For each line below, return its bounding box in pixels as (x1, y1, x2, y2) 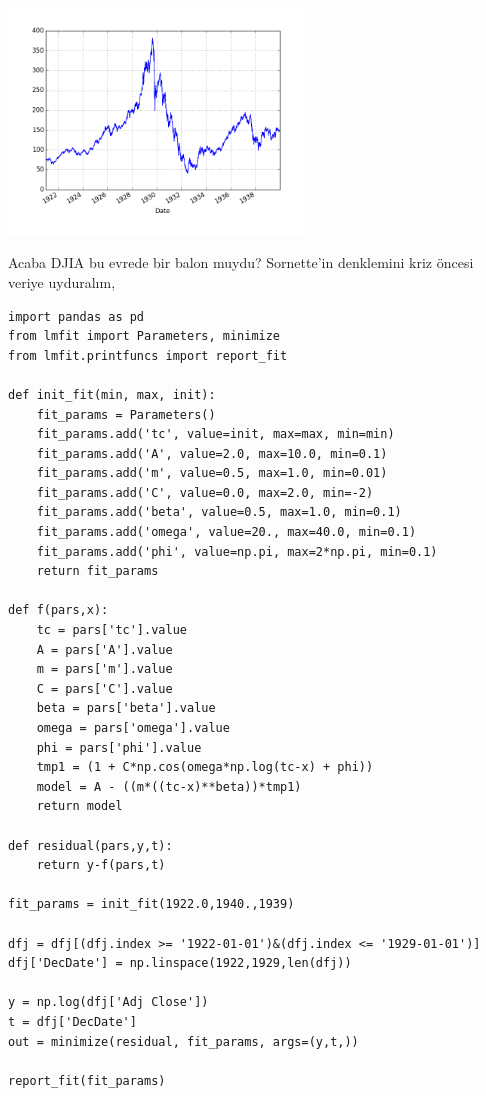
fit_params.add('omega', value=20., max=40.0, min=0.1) (36, 525, 417, 540)
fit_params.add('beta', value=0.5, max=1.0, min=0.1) (36, 505, 402, 520)
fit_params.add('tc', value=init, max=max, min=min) (36, 427, 395, 442)
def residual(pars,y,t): (8, 838, 173, 853)
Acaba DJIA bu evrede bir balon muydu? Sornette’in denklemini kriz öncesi (8, 252, 474, 273)
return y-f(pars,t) (36, 858, 166, 873)
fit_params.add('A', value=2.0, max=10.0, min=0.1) (36, 446, 388, 461)
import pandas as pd (8, 309, 145, 324)
